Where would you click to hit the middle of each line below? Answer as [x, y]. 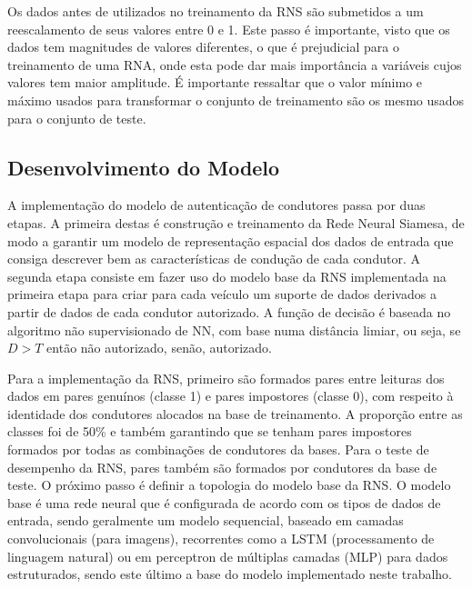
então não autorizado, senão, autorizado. [159, 348]
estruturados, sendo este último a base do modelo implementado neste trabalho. [230, 574]
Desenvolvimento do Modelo [144, 167]
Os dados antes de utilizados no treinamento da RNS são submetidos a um [216, 11]
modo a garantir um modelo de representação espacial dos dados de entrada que [231, 240]
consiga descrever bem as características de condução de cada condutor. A [214, 259]
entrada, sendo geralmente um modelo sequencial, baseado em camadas [206, 520]
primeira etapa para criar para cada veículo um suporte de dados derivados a [222, 294]
